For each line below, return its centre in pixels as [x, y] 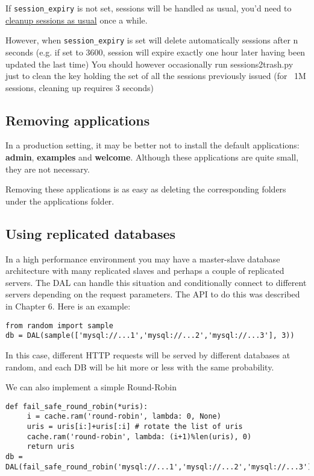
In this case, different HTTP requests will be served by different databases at [148, 354]
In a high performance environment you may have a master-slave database [143, 259]
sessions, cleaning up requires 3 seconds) [80, 87]
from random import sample [59, 325]
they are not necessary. [48, 169]
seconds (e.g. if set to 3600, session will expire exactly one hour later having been [155, 52]
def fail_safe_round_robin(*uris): [77, 406]
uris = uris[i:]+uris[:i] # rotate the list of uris [135, 427]
